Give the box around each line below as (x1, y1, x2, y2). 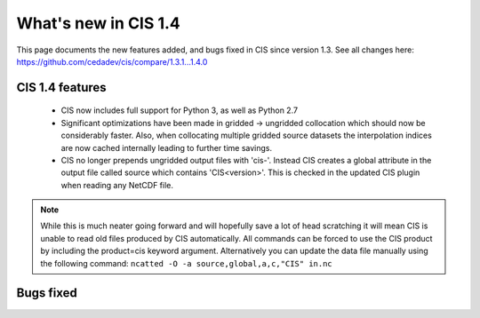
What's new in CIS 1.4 (16, 13, 181, 33)
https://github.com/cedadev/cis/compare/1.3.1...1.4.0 (16, 56, 208, 67)
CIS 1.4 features (16, 80, 107, 95)
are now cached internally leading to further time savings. (60, 142, 273, 153)
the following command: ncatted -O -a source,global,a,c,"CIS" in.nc (40, 258, 332, 268)
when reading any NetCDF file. (60, 179, 173, 190)
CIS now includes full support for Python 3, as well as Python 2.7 (60, 105, 298, 115)
